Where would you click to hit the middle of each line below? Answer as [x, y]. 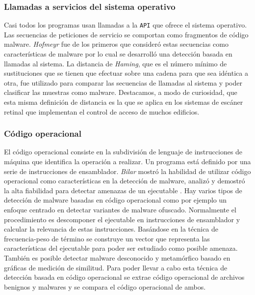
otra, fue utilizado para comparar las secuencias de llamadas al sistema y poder [123, 82]
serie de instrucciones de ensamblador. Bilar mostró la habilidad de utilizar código [127, 171]
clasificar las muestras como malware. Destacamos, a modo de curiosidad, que [121, 92]
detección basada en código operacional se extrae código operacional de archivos [124, 277]
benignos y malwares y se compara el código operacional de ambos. [105, 286]
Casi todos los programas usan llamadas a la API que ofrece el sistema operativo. [126, 25]
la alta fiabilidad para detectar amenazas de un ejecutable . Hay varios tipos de [123, 190]
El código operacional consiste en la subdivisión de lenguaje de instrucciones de [123, 152]
